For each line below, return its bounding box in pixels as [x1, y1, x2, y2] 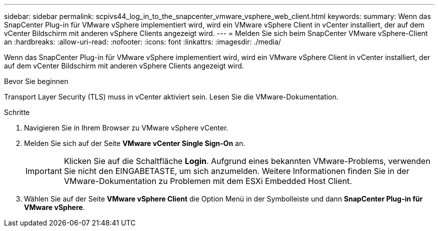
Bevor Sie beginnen [4, 77, 68, 85]
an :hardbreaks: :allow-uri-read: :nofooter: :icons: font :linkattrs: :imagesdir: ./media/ [4, 37, 281, 46]
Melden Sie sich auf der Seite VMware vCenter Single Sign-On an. [24, 139, 245, 147]
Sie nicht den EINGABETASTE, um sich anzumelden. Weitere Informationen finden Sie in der [63, 166, 409, 176]
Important [25, 166, 62, 176]
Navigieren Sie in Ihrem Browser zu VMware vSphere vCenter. [24, 123, 228, 132]
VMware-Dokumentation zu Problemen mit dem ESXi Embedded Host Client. [63, 176, 352, 186]
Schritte [4, 108, 30, 116]
